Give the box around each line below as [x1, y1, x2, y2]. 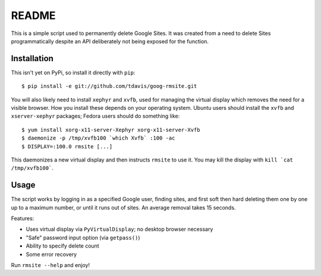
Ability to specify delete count [26, 242, 99, 249]
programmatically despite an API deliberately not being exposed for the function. [11, 37, 209, 45]
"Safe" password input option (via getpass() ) [26, 234, 140, 241]
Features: [11, 215, 34, 222]
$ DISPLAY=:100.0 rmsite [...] [21, 143, 113, 150]
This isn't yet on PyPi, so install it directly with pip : [11, 69, 136, 76]
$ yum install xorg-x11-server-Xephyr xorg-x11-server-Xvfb [21, 126, 200, 133]
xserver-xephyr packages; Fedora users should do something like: [11, 113, 180, 120]
